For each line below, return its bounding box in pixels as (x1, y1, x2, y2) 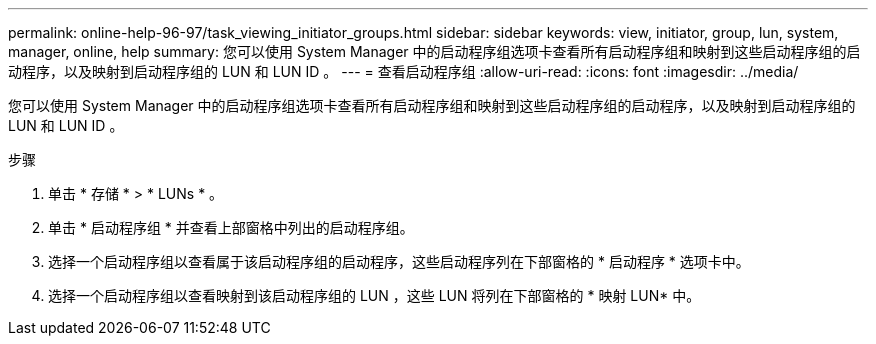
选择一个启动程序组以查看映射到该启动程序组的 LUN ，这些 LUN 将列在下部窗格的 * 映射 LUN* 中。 (48, 287, 701, 304)
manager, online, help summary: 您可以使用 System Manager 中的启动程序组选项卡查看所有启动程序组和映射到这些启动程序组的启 (8, 43, 861, 60)
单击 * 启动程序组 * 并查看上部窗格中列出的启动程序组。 (48, 219, 414, 236)
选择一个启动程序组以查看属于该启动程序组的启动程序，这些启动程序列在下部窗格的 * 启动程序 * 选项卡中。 (48, 253, 750, 270)
